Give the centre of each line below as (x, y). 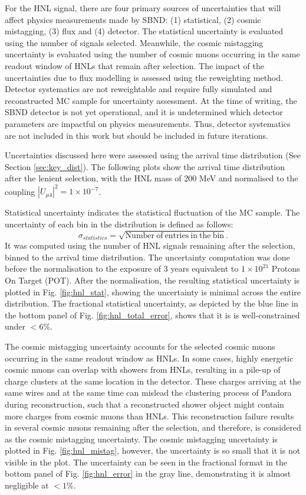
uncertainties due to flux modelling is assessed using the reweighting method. (144, 77)
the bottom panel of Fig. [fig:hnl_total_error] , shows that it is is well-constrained (152, 315)
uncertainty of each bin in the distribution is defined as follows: (119, 224)
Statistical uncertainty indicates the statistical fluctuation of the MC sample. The (152, 212)
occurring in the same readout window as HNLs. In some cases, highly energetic (149, 358)
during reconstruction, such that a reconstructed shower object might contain (144, 404)
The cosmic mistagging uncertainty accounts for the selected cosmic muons (140, 346)
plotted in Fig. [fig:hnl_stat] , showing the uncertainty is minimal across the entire (153, 292)
